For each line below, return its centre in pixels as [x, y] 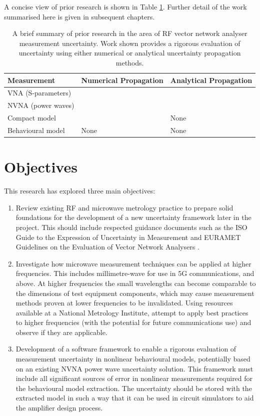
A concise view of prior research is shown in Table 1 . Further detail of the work [125, 6]
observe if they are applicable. [61, 332]
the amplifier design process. [59, 408]
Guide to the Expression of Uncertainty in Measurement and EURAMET [128, 237]
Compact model [32, 118]
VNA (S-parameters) [39, 93]
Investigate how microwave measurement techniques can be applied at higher [133, 263]
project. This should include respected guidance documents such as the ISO [131, 227]
